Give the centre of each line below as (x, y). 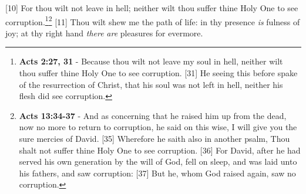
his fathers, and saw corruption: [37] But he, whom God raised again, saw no (157, 173)
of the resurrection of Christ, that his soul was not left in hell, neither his (151, 84)
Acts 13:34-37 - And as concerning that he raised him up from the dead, (153, 115)
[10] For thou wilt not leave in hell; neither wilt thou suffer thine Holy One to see (152, 8)
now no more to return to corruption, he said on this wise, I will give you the (158, 127)
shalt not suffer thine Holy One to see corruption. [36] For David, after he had (160, 150)
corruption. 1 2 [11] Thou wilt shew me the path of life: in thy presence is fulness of (153, 21)
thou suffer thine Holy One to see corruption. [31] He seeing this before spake (158, 73)
